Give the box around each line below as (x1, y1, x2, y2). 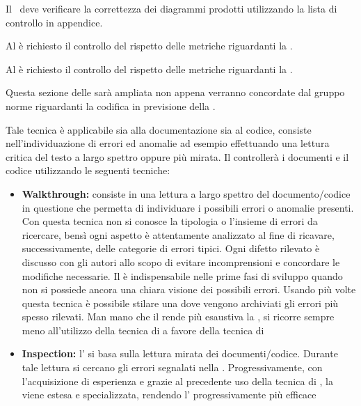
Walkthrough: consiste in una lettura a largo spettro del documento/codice (22, 186, 351, 201)
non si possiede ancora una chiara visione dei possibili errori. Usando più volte (22, 282, 356, 297)
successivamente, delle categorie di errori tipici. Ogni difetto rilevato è (22, 241, 320, 256)
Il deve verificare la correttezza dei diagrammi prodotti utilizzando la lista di (6, 1, 337, 15)
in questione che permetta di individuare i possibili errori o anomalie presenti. (22, 200, 354, 214)
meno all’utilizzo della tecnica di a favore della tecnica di (22, 322, 264, 337)
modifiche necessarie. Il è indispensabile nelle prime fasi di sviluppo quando (22, 268, 343, 283)
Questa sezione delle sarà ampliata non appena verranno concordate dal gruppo (6, 85, 345, 100)
